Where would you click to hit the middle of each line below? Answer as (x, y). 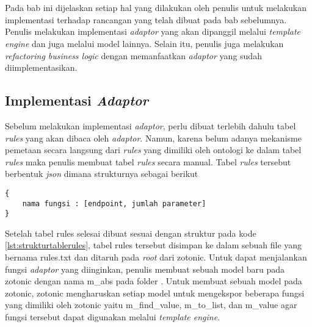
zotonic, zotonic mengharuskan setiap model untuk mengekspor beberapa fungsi (155, 293)
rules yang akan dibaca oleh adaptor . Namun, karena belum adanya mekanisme (153, 138)
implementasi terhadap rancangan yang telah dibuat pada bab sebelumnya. (146, 19)
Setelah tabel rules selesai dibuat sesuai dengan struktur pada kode (131, 233)
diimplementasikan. (41, 67)
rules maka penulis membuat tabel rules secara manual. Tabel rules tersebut (148, 161)
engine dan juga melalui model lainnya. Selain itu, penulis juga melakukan (144, 43)
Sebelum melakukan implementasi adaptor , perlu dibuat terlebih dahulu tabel (151, 125)
